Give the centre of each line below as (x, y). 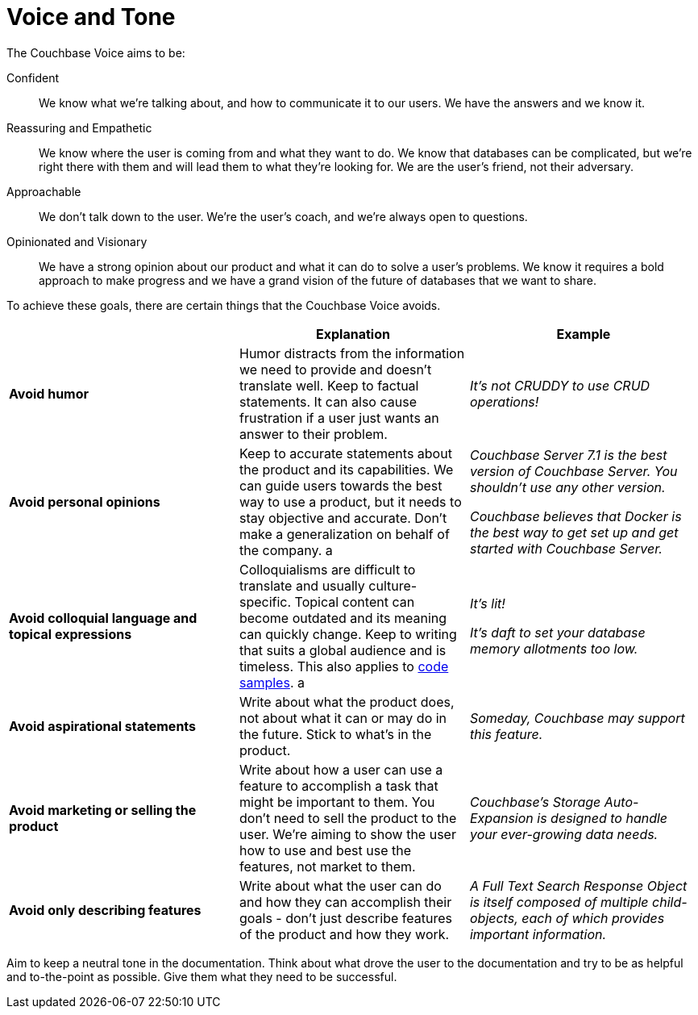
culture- (393, 585)
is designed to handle (602, 818)
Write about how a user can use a (341, 769)
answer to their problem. (313, 434)
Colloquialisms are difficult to (327, 569)
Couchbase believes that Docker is (575, 516)
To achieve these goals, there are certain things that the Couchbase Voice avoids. (224, 305)
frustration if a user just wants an (339, 418)
